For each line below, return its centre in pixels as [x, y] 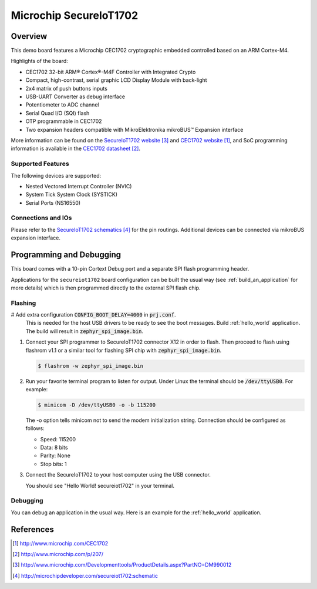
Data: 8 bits [54, 448]
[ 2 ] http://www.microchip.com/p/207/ [58, 554]
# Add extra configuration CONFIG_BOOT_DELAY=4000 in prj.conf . [93, 315]
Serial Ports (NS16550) [53, 202]
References [32, 529]
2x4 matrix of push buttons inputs [67, 88]
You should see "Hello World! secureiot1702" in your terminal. [100, 485]
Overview [29, 36]
